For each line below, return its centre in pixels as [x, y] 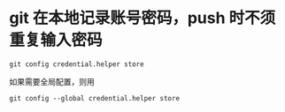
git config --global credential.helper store [94, 98]
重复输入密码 [56, 40]
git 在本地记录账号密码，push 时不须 [142, 18]
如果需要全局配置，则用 [52, 81]
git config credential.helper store [77, 64]
